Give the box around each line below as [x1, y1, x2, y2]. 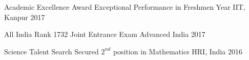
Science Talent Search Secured [4, 46, 99, 56]
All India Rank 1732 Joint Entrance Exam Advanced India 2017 [4, 29, 205, 39]
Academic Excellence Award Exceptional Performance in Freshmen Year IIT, [4, 2, 245, 12]
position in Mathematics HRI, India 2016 [113, 46, 242, 56]
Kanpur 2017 [4, 11, 45, 22]
